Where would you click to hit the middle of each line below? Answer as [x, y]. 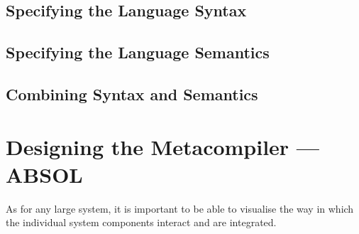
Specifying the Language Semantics [138, 52]
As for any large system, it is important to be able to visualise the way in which [180, 208]
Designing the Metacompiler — [163, 146]
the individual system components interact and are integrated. [141, 222]
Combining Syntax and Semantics [132, 94]
